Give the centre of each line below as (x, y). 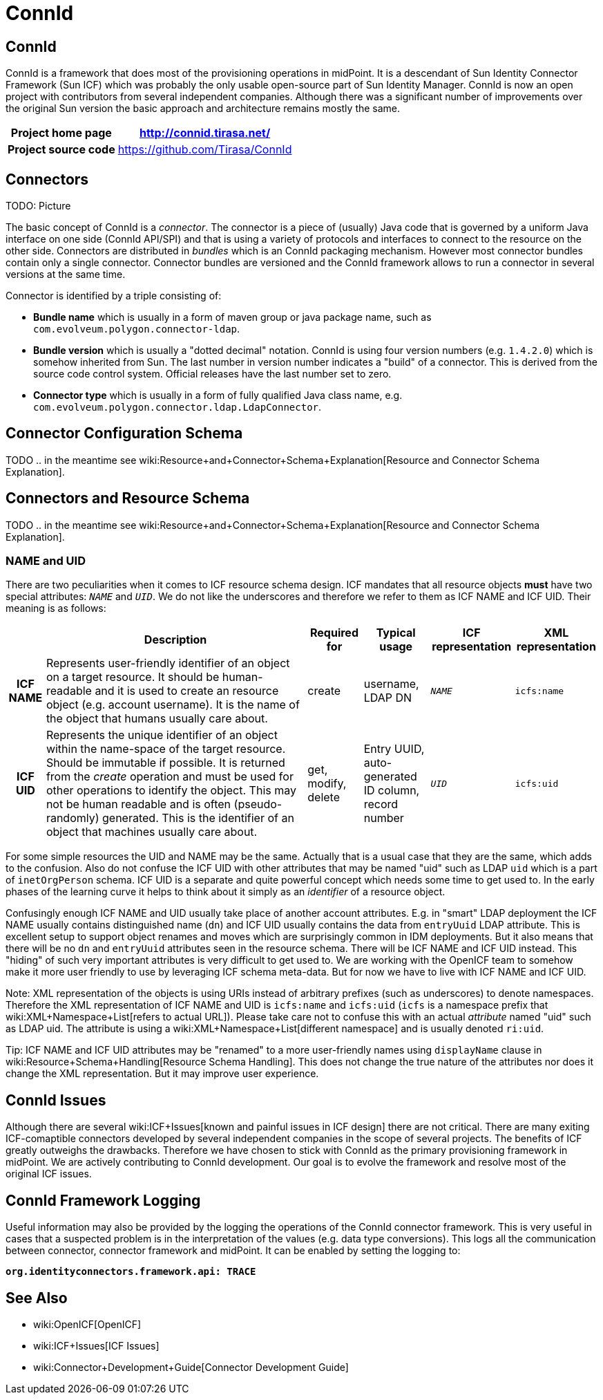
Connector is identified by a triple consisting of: (114, 296)
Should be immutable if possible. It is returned (165, 763)
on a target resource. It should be (133, 677)
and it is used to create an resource (187, 691)
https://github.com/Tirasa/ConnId (205, 150)
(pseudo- (258, 804)
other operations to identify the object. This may (171, 791)
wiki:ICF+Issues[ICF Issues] (96, 1345)
